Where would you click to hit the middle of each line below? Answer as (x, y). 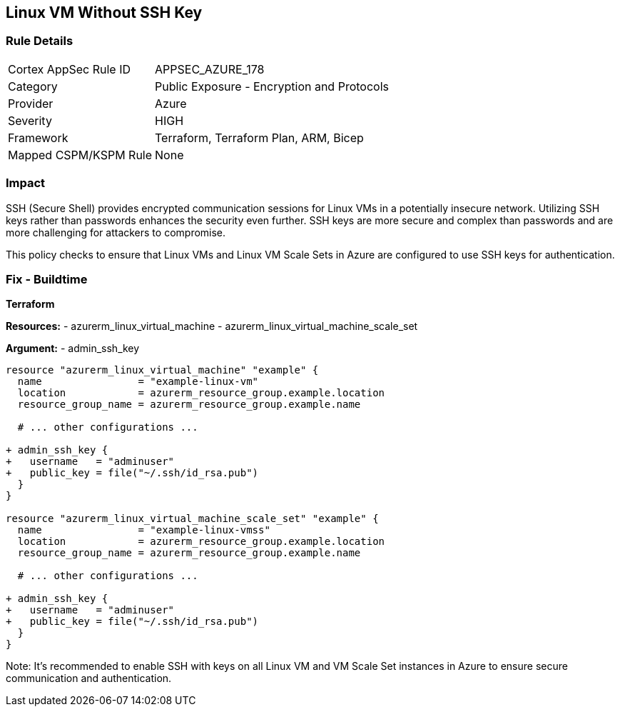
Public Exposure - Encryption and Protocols (272, 86)
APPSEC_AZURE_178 (210, 69)
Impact (26, 183)
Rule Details (40, 41)
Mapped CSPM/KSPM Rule (80, 155)
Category (33, 86)
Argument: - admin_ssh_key (73, 349)
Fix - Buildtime (47, 279)
